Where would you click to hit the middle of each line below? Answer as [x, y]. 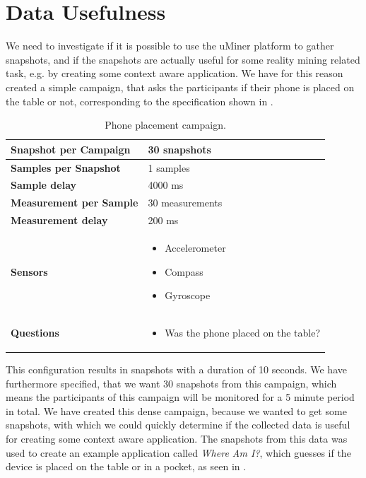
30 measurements [185, 203]
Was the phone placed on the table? [243, 332]
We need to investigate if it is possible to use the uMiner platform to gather [170, 46]
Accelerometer [195, 247]
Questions [35, 332]
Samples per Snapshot [66, 167]
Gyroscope [188, 295]
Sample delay [44, 185]
